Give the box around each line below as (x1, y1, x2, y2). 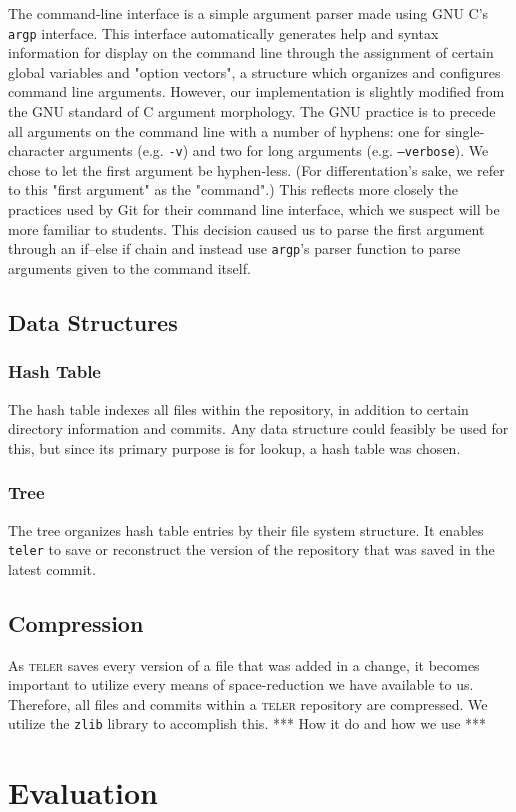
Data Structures (8, 306, 178, 337)
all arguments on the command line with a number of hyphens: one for (8, 120, 441, 141)
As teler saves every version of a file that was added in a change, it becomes (8, 654, 480, 675)
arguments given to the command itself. (8, 257, 251, 278)
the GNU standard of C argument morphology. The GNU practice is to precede (8, 101, 496, 122)
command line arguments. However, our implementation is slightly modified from (8, 81, 505, 102)
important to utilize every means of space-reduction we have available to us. (8, 674, 474, 695)
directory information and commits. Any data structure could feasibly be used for (8, 418, 509, 439)
